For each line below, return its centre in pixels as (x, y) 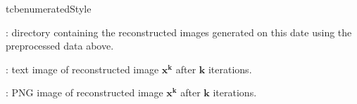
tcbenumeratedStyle (49, 8)
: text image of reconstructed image (82, 69)
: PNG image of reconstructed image (84, 92)
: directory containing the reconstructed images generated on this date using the (179, 32)
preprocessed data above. (60, 46)
